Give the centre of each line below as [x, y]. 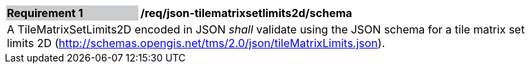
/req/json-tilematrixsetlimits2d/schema [246, 13]
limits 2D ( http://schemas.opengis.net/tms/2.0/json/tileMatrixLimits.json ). [196, 43]
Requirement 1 [45, 13]
